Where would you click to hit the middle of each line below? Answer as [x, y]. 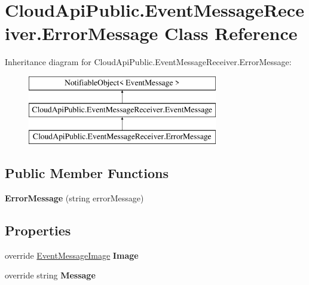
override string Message [50, 275]
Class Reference [231, 33]
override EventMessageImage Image [72, 255]
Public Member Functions [87, 173]
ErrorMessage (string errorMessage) [74, 198]
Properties [38, 230]
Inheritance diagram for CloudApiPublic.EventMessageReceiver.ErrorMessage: [148, 62]
